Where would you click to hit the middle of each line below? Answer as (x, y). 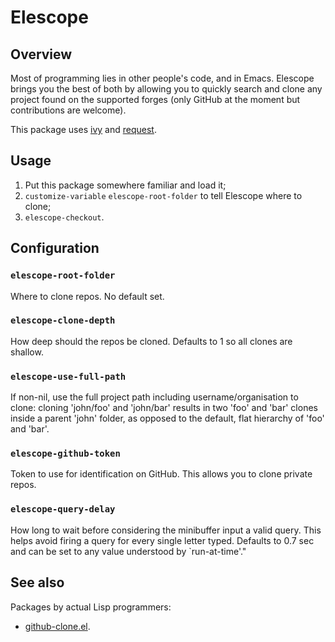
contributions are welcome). (68, 110)
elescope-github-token (65, 454)
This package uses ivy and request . (83, 129)
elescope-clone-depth (63, 320)
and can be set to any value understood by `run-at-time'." (128, 551)
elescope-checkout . (64, 217)
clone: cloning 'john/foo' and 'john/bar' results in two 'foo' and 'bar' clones (164, 408)
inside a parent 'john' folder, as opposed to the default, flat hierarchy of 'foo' (167, 418)
